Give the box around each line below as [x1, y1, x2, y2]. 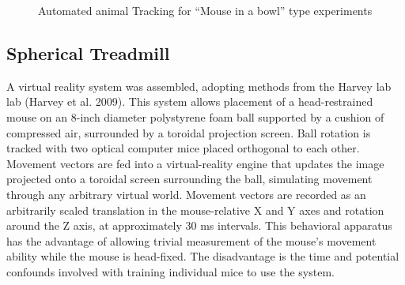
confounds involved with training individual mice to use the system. [6, 263, 335, 279]
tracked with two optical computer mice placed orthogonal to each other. [6, 140, 360, 156]
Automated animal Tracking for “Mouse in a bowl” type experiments [38, 2, 373, 18]
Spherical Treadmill [6, 40, 170, 65]
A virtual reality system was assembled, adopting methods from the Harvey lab [6, 77, 392, 94]
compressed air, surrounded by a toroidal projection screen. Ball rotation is [6, 124, 371, 141]
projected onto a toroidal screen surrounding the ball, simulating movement [6, 171, 373, 187]
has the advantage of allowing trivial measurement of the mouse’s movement [6, 232, 377, 249]
